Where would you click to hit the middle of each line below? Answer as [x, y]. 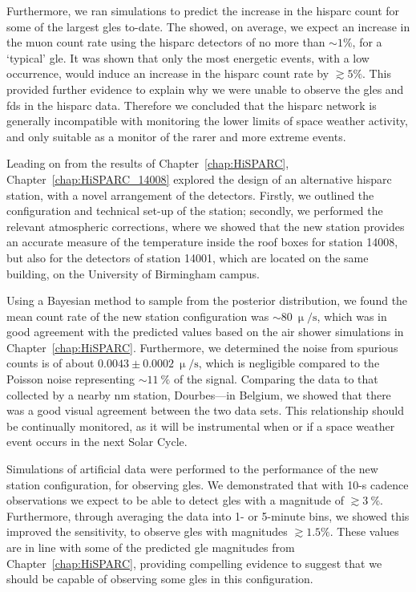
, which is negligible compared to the [289, 363]
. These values [364, 531]
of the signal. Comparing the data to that [276, 379]
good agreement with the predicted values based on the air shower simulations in [205, 332]
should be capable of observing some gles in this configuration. [160, 579]
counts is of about [50, 363]
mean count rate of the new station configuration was [138, 316]
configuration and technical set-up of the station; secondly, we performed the [195, 211]
